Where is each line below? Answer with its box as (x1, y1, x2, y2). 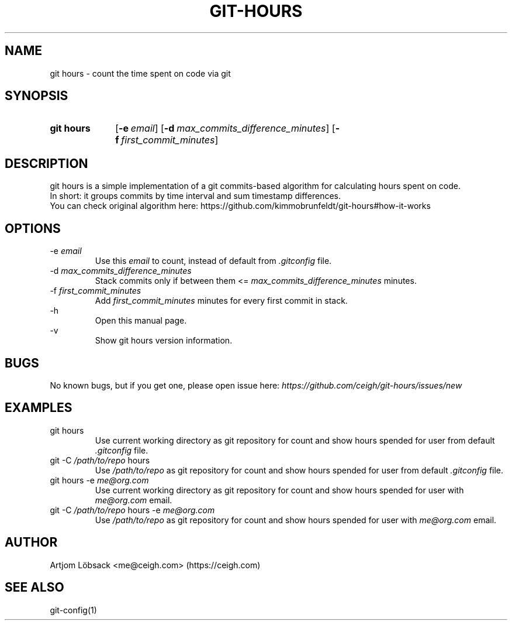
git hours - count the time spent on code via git (50, 68, 231, 78)
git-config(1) (50, 605, 97, 615)
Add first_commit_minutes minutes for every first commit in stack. (95, 296, 348, 306)
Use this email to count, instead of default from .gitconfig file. (95, 256, 332, 266)
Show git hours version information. (95, 335, 233, 346)
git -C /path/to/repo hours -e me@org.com (50, 504, 215, 515)
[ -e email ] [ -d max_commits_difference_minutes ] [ (115, 122, 335, 135)
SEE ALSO (5, 580, 64, 595)
